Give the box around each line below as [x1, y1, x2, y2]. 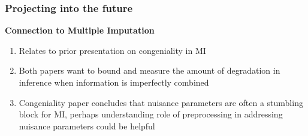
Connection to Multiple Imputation [5, 24, 155, 37]
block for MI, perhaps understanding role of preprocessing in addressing [19, 108, 283, 120]
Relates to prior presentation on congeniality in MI [19, 44, 206, 56]
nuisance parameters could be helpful [19, 119, 155, 132]
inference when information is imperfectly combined [19, 76, 209, 88]
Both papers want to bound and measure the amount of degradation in [19, 64, 280, 77]
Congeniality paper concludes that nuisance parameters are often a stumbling [19, 96, 303, 108]
